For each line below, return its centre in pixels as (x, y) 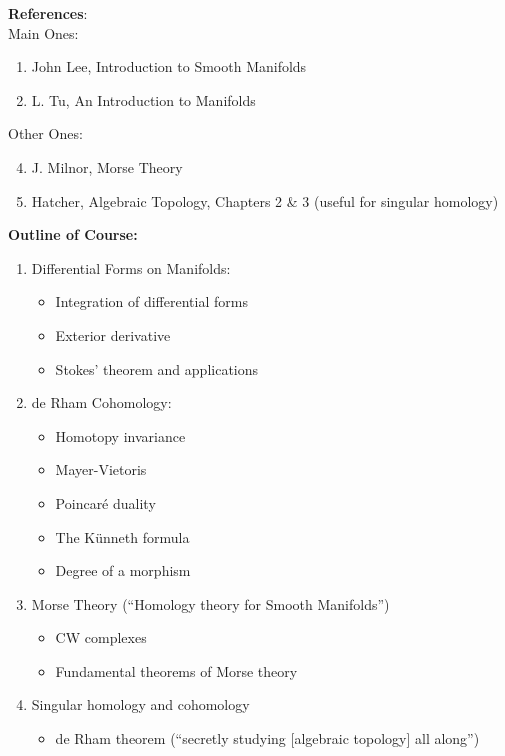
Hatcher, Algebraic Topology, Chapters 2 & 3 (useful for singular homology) (265, 200)
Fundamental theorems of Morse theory (176, 670)
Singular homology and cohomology (140, 704)
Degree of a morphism (123, 570)
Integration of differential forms (151, 301)
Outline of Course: (73, 234)
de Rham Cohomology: (101, 402)
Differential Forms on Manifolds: (131, 267)
